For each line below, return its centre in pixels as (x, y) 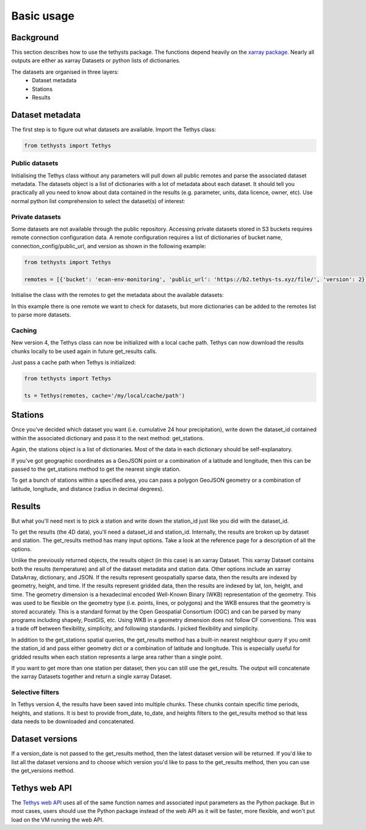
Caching (24, 331)
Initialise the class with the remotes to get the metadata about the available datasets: (117, 295)
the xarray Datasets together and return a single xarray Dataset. (91, 676)
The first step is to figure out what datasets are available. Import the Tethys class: (114, 129)
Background (35, 38)
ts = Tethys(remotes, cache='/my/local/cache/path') (105, 395)
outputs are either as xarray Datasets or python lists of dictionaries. (96, 60)
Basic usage (43, 16)
